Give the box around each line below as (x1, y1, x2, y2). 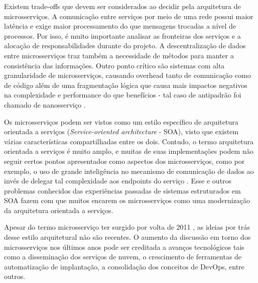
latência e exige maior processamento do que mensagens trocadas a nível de (4, 21, 236, 31)
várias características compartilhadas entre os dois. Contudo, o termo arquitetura (4, 136, 253, 146)
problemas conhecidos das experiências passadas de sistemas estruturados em (4, 185, 241, 196)
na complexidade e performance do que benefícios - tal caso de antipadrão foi (4, 89, 241, 100)
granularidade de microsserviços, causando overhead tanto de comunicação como (4, 70, 251, 80)
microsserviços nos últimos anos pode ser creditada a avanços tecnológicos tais (4, 241, 244, 252)
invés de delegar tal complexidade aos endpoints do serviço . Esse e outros (4, 175, 232, 186)
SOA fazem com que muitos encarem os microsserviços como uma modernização (4, 195, 250, 206)
